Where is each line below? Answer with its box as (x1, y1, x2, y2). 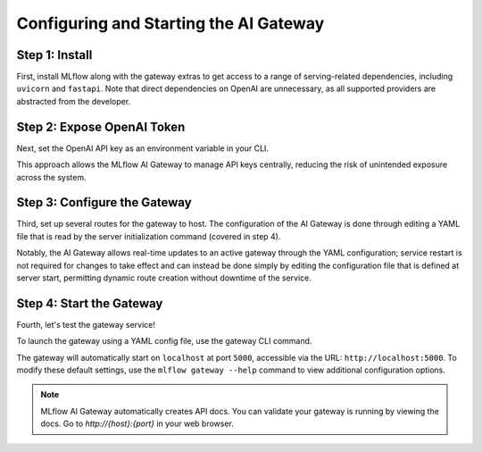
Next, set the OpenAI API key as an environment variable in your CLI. (16, 143, 270, 154)
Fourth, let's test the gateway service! (16, 319, 156, 330)
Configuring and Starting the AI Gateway (16, 13, 325, 33)
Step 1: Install (16, 47, 93, 63)
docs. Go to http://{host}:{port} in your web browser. (40, 418, 234, 429)
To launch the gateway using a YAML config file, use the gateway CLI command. (16, 336, 312, 347)
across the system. (16, 172, 87, 182)
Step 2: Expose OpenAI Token (16, 119, 186, 134)
